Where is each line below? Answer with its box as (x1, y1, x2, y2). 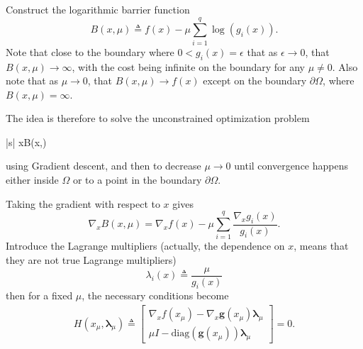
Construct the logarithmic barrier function (6, 2, 190, 16)
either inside (6, 172, 59, 187)
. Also (332, 59, 358, 74)
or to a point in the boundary (72, 172, 202, 187)
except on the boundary (203, 73, 307, 88)
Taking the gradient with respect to (6, 196, 160, 211)
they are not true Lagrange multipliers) (6, 252, 177, 267)
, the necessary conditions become (82, 288, 229, 303)
